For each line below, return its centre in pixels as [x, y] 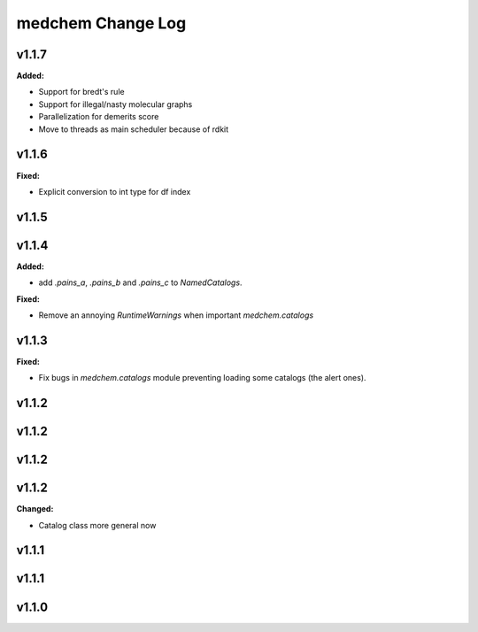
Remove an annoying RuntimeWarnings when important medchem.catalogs [176, 315]
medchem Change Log [101, 23]
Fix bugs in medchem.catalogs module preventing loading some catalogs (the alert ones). [202, 378]
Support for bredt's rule [81, 92]
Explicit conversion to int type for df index [115, 191]
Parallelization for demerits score [99, 117]
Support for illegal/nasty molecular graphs [116, 104]
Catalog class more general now [97, 525]
